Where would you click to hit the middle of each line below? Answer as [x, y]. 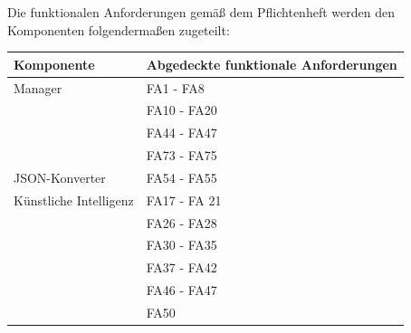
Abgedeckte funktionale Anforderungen [272, 64]
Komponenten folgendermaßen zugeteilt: [119, 29]
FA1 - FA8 [175, 87]
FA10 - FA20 [182, 110]
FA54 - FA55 [182, 177]
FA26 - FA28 [182, 222]
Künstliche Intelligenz [74, 200]
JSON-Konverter [60, 177]
